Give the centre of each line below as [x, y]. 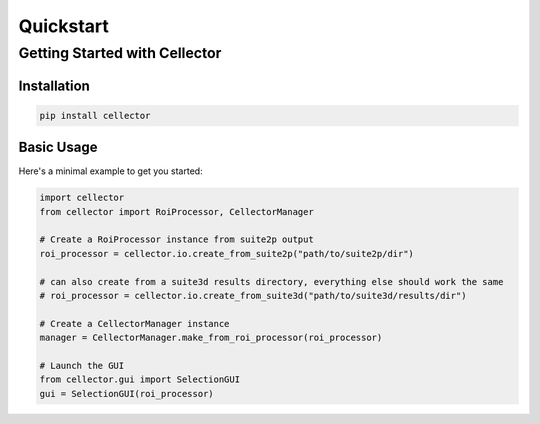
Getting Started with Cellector [120, 53]
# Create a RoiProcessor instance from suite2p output [176, 239]
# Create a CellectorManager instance [134, 323]
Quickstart [64, 26]
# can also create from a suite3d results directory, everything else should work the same [271, 281]
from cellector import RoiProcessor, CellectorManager [176, 211]
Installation [54, 85]
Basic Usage [58, 147]
